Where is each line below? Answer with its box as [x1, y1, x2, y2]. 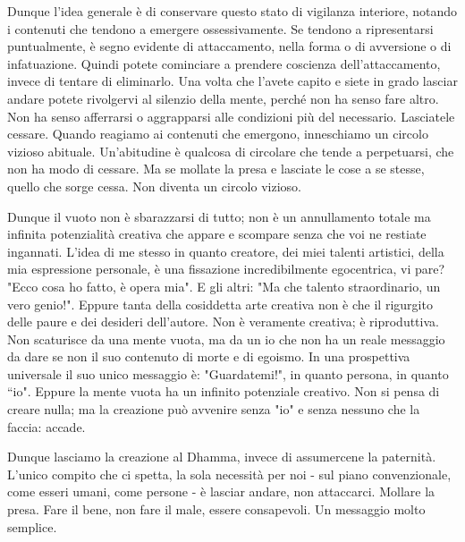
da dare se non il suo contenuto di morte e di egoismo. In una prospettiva [7, 347, 410, 366]
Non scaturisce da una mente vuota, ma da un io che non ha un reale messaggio [7, 329, 445, 348]
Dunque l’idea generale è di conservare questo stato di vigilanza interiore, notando [7, 2, 458, 20]
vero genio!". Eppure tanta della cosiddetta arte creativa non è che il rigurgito [7, 294, 433, 313]
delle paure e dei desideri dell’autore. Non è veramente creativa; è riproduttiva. [7, 312, 439, 331]
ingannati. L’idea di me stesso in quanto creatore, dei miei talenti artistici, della [7, 241, 444, 260]
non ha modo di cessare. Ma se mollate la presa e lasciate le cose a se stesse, [7, 159, 425, 178]
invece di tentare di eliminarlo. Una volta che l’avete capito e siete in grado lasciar [7, 72, 458, 90]
